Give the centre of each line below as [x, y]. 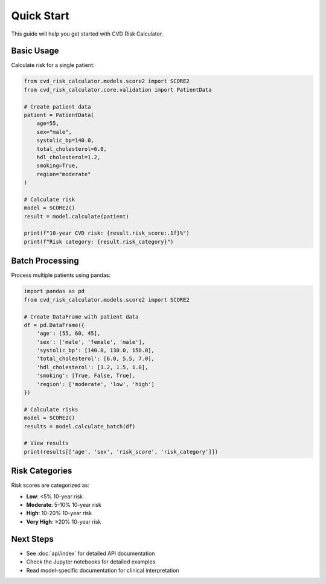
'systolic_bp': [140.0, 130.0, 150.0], [96, 351]
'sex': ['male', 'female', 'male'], [91, 342]
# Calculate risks [51, 409]
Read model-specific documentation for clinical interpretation [103, 570]
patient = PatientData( [59, 115]
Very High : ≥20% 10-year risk [64, 521]
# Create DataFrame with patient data [81, 316]
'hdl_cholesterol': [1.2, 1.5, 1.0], [92, 367]
